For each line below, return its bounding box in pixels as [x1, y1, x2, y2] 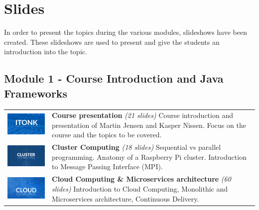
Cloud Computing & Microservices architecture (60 [52, 174, 231, 184]
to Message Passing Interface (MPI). [52, 161, 163, 172]
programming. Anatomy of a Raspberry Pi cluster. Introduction [52, 151, 247, 162]
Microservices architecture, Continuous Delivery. [52, 193, 199, 204]
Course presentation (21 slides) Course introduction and [52, 110, 233, 120]
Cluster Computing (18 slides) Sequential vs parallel [52, 142, 221, 152]
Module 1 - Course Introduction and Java [4, 71, 224, 86]
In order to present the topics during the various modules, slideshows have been [4, 27, 247, 37]
